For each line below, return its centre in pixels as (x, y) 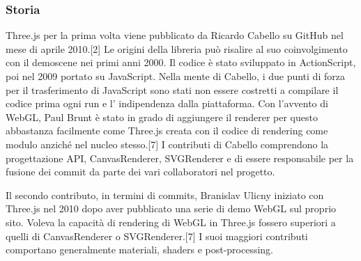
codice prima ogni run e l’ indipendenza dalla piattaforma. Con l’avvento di (167, 103)
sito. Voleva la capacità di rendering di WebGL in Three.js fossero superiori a (171, 222)
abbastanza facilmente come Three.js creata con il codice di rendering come (167, 130)
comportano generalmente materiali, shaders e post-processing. (140, 250)
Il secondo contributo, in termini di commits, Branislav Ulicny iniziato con (165, 195)
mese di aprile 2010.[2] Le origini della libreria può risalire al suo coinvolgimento (177, 48)
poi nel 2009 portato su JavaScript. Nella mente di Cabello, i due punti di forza (175, 76)
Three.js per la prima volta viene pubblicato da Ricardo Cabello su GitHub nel (175, 35)
